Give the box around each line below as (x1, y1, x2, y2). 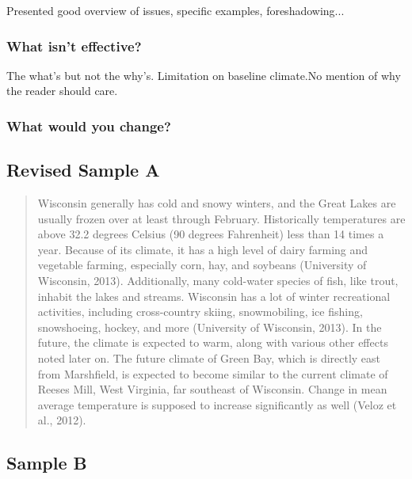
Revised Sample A (6, 158, 160, 182)
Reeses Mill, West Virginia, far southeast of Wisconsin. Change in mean (37, 381, 387, 397)
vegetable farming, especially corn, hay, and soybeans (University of (37, 257, 367, 273)
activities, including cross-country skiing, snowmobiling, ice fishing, (37, 303, 363, 320)
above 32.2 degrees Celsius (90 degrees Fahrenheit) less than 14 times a (37, 226, 384, 242)
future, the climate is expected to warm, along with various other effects (37, 334, 388, 351)
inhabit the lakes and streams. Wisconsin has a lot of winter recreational (37, 287, 391, 304)
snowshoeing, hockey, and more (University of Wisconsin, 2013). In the (37, 318, 382, 335)
